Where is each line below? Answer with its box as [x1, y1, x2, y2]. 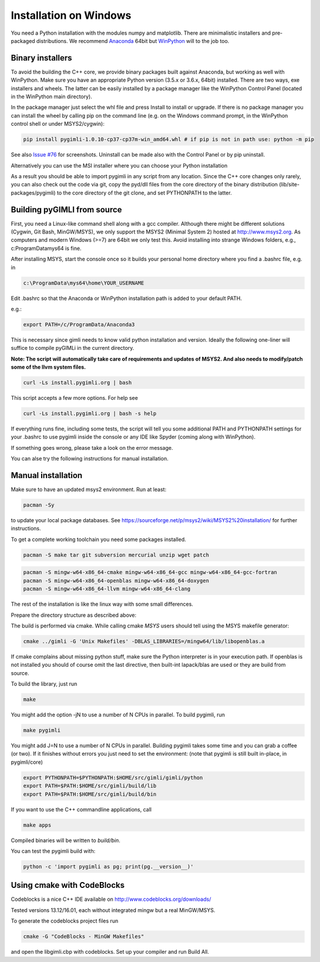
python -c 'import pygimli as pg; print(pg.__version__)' [23, 863, 194, 870]
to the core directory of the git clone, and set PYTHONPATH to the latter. [56, 189, 232, 196]
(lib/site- [279, 181, 299, 188]
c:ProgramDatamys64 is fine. [11, 245, 82, 252]
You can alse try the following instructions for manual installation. [11, 455, 169, 462]
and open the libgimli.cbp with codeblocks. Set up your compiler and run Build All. [11, 948, 210, 956]
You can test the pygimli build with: [11, 847, 96, 854]
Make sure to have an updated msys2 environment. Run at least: [11, 486, 167, 493]
